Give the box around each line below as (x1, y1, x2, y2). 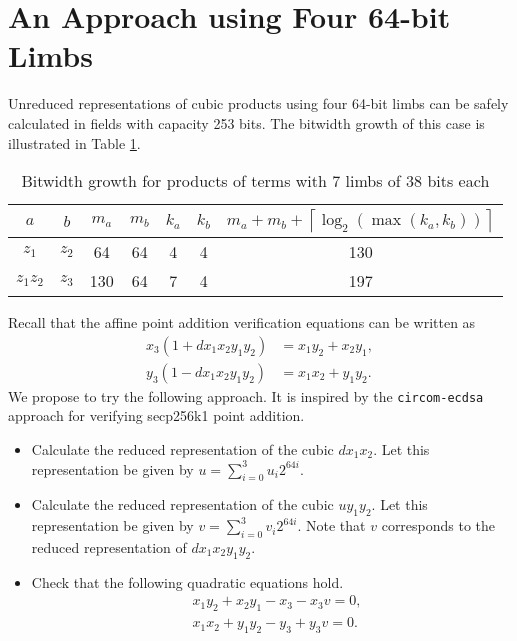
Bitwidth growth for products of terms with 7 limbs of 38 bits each (21, 169, 490, 193)
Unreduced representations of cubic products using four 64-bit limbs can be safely (8, 93, 509, 114)
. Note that (297, 515, 366, 536)
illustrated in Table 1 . (8, 132, 141, 153)
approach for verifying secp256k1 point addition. (8, 405, 305, 426)
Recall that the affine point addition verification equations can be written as (8, 312, 476, 333)
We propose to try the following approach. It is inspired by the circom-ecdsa (8, 385, 484, 406)
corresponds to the (381, 515, 496, 536)
